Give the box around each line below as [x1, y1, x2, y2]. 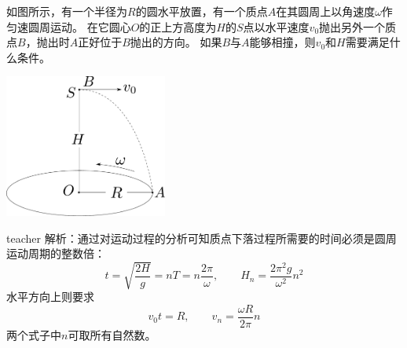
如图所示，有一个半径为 [6, 3, 127, 19]
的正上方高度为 [139, 18, 217, 35]
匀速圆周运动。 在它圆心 [6, 18, 131, 35]
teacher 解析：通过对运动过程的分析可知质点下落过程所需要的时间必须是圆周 [6, 229, 397, 246]
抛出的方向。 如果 [130, 34, 222, 50]
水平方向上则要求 [6, 288, 94, 305]
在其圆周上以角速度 [276, 3, 376, 19]
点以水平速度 [243, 18, 310, 35]
